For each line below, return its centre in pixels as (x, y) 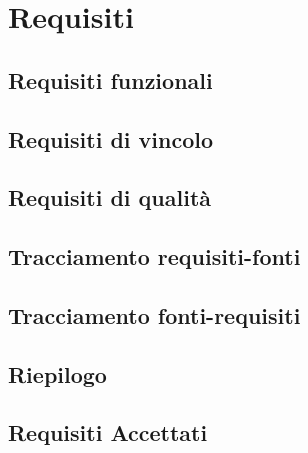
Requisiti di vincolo (111, 138)
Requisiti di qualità (110, 197)
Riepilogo (57, 373)
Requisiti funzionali (110, 79)
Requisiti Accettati (108, 432)
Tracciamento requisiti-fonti (154, 256)
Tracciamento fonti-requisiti (154, 314)
